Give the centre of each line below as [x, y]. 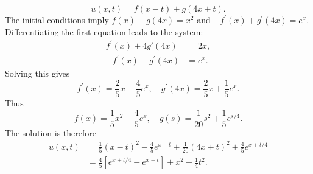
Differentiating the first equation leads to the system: [104, 31]
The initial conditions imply [57, 19]
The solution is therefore [51, 132]
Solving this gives [37, 73]
